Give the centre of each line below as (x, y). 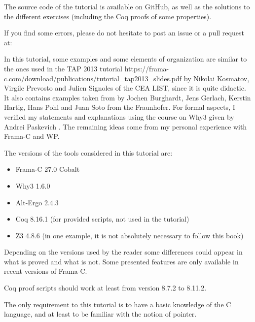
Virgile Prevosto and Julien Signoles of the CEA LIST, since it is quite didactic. (125, 88)
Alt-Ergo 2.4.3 (37, 202)
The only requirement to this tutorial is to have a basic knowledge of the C (118, 304)
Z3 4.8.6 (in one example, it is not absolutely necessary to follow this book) (129, 235)
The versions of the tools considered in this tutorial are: (88, 152)
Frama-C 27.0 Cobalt (48, 169)
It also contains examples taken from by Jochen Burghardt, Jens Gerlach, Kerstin (127, 97)
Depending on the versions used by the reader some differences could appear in (123, 252)
